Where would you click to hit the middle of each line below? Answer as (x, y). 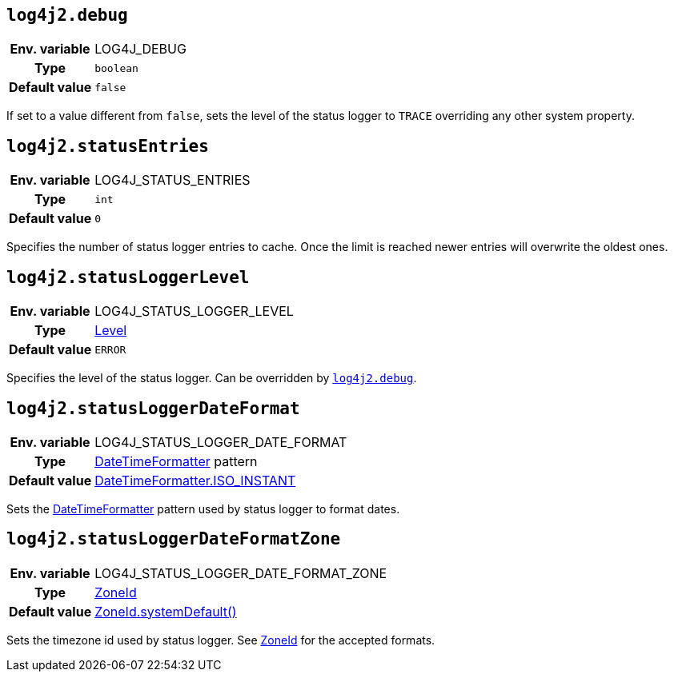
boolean (116, 68)
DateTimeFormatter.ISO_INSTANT (195, 480)
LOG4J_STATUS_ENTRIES (173, 180)
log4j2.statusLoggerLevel (128, 277)
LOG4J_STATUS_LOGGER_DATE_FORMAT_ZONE (241, 573)
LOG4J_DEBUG (140, 49)
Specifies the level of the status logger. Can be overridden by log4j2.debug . (212, 378)
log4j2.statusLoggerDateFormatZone (174, 539)
